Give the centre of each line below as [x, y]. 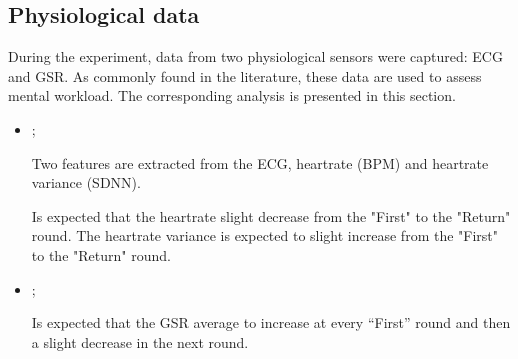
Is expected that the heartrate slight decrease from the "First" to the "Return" [271, 215]
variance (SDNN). [86, 182]
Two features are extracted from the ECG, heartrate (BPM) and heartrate [260, 162]
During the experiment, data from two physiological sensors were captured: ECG [255, 56]
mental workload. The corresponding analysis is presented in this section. [232, 95]
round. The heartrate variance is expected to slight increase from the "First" [265, 235]
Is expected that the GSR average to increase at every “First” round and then [271, 322]
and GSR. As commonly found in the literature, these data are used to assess [245, 75]
